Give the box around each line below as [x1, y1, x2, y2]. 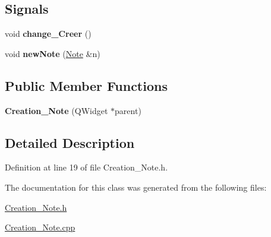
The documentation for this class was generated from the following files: [5, 181, 267, 193]
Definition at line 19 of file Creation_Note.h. [5, 161, 168, 173]
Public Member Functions [5, 76, 168, 94]
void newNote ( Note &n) [5, 47, 100, 59]
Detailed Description [5, 133, 135, 151]
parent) [115, 104, 141, 116]
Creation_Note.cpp [5, 221, 75, 233]
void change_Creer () [5, 27, 92, 40]
